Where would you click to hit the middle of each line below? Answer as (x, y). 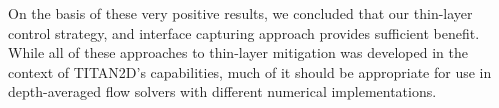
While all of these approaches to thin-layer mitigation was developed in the (238, 52)
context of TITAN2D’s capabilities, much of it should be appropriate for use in (250, 71)
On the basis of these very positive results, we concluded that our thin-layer (240, 13)
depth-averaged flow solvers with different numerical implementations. (222, 91)
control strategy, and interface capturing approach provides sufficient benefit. (244, 32)
